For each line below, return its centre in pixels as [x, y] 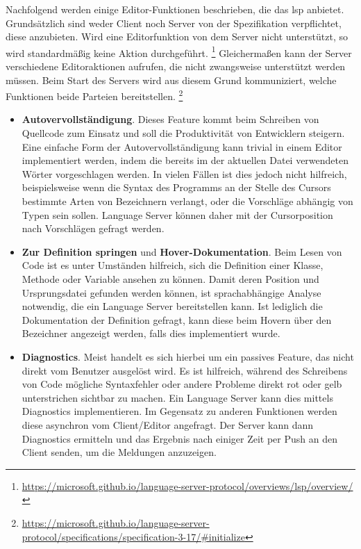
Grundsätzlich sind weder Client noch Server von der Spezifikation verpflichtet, [174, 23]
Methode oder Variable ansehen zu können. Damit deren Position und [170, 279]
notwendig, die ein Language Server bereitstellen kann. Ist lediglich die [172, 306]
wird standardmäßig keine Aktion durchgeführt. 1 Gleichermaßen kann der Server [179, 51]
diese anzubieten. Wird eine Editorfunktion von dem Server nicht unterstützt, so [177, 36]
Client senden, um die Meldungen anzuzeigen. [119, 452]
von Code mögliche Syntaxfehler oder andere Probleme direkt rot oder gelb [182, 384]
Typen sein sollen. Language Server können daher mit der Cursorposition [177, 214]
